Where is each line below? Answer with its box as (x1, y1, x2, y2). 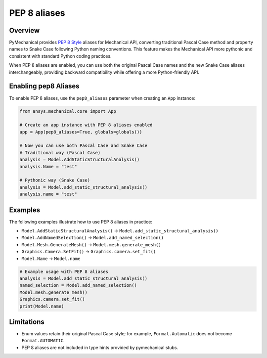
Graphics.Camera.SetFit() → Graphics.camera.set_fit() (21, 249, 156, 255)
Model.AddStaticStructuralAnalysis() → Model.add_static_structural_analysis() (21, 228, 219, 234)
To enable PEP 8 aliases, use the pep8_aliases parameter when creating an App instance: (9, 95, 196, 101)
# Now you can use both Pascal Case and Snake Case (19, 143, 148, 148)
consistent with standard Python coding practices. (9, 53, 112, 59)
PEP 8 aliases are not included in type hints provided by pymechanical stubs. (21, 344, 178, 351)
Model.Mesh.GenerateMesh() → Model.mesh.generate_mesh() (21, 241, 162, 247)
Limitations (9, 318, 44, 326)
